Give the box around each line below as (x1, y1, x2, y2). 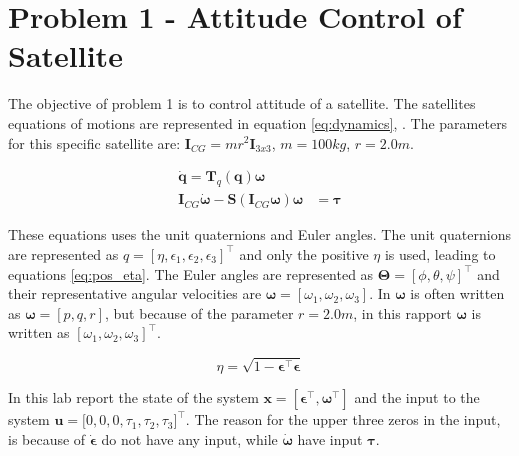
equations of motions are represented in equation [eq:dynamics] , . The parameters (8, 112, 508, 133)
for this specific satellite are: (8, 132, 181, 153)
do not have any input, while (101, 428, 278, 449)
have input (297, 428, 363, 449)
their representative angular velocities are (8, 283, 262, 304)
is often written (410, 283, 505, 304)
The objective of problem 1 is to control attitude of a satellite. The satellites (8, 93, 476, 114)
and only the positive (239, 243, 369, 264)
